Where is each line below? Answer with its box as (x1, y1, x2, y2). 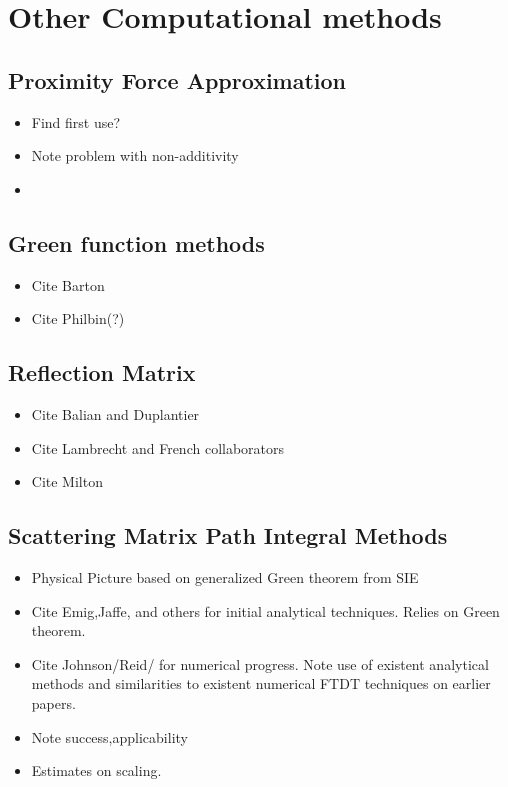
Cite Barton (31, 274, 105, 295)
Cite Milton (31, 471, 103, 492)
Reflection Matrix (8, 357, 196, 388)
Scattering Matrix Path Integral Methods (8, 520, 448, 551)
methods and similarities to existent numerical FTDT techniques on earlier (31, 673, 491, 694)
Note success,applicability (31, 726, 188, 747)
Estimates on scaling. (31, 760, 162, 781)
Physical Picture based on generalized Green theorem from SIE (31, 566, 419, 587)
